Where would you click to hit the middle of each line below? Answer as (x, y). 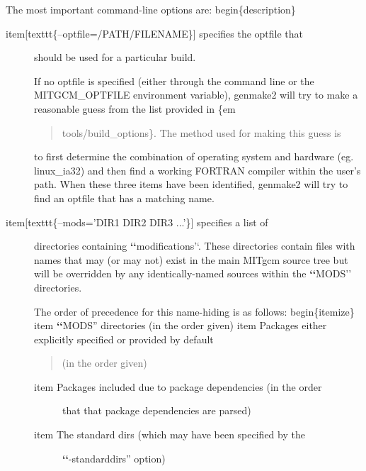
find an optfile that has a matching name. (124, 198)
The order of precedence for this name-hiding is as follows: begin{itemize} (194, 311)
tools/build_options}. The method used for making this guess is (201, 132)
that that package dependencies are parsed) (157, 410)
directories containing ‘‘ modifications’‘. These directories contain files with (195, 246)
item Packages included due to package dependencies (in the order (178, 386)
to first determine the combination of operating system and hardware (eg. (194, 156)
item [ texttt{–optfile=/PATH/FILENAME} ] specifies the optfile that (155, 33)
